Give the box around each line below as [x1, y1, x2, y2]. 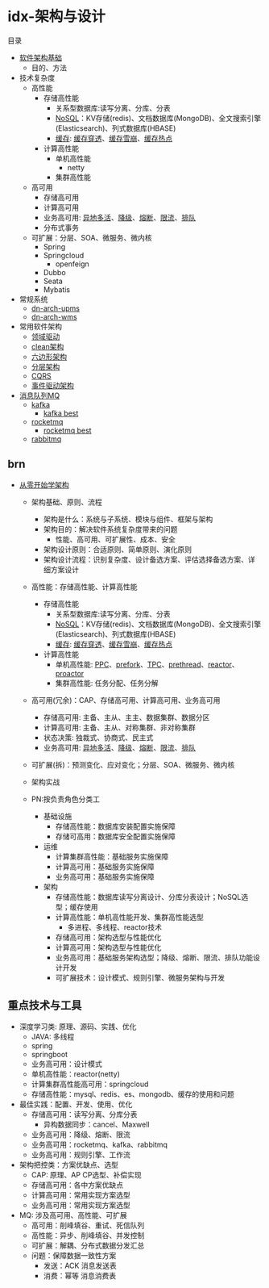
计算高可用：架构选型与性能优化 [55, 942, 162, 952]
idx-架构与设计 [7, 7, 106, 26]
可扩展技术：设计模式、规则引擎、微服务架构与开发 [55, 972, 226, 982]
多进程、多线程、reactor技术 [67, 922, 163, 932]
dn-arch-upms [31, 303, 80, 313]
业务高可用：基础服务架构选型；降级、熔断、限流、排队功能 [55, 952, 254, 962]
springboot [31, 1049, 68, 1059]
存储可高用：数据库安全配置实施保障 [55, 831, 176, 841]
